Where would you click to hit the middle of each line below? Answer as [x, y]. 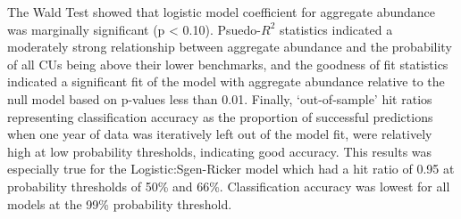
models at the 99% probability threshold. [120, 203]
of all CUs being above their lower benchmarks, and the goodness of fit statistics [228, 64]
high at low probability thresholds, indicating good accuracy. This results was [220, 151]
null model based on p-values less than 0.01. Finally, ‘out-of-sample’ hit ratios [220, 98]
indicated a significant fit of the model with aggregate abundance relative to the [226, 81]
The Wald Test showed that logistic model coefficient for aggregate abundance [221, 12]
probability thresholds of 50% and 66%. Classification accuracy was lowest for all [229, 186]
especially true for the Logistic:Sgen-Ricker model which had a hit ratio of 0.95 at [231, 169]
